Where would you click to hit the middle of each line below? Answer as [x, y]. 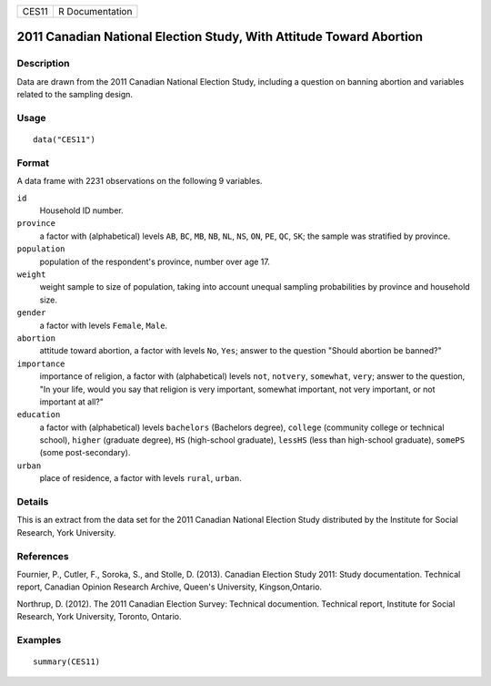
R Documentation [95, 11]
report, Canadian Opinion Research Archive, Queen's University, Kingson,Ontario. [170, 587]
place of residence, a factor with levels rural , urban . [140, 478]
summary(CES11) [67, 662]
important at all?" [72, 402]
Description [43, 64]
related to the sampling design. [75, 95]
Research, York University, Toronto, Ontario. [99, 617]
